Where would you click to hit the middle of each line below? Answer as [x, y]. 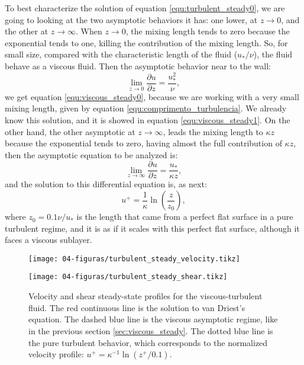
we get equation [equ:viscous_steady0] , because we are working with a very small [152, 96]
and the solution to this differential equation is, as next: [106, 184]
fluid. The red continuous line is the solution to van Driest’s [137, 307]
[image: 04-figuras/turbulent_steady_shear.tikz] [128, 277]
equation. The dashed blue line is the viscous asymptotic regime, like [153, 319]
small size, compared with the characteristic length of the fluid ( [121, 54]
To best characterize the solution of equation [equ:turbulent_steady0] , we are [145, 8]
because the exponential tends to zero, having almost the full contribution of [143, 143]
